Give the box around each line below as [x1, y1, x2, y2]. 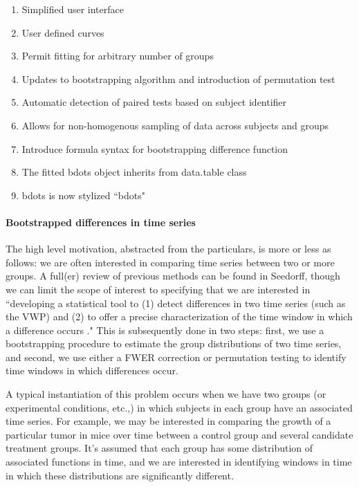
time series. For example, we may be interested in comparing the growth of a [6, 414, 331, 428]
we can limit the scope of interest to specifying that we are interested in [6, 282, 311, 296]
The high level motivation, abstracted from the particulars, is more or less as [6, 241, 331, 256]
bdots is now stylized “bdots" [21, 187, 146, 202]
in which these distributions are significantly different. [6, 468, 234, 482]
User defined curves [21, 25, 104, 39]
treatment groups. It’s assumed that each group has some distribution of [6, 441, 313, 455]
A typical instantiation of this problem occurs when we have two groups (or [6, 387, 326, 401]
